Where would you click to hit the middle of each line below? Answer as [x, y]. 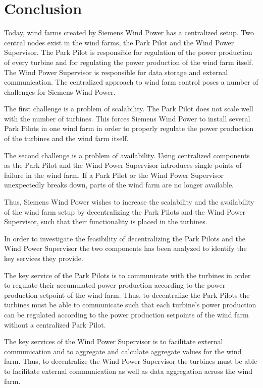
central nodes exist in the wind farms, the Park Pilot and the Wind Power [119, 42]
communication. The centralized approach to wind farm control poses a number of [131, 82]
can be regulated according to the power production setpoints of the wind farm [126, 314]
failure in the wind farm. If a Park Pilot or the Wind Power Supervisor [114, 175]
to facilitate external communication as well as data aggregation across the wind [128, 371]
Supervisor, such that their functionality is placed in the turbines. [106, 221]
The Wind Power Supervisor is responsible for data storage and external [116, 72]
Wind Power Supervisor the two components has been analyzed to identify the [125, 248]
